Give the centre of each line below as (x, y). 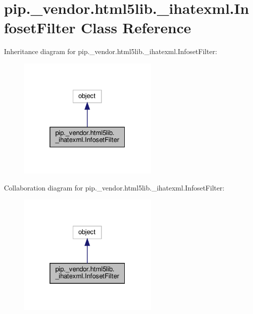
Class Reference (136, 28)
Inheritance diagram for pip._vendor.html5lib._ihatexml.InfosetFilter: (111, 51)
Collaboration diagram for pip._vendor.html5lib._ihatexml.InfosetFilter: (114, 187)
